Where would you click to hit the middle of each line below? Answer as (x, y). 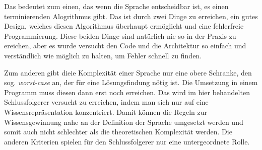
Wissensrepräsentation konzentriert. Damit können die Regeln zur (106, 111)
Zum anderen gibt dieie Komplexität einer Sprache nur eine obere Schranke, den (128, 72)
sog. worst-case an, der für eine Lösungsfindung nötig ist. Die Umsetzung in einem (131, 82)
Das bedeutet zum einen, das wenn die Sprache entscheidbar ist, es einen (116, 6)
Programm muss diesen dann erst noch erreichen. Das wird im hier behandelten (127, 92)
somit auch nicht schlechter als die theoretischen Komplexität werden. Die (118, 132)
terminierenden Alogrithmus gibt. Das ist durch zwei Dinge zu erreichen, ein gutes (131, 16)
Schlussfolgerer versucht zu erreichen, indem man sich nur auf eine (106, 102)
